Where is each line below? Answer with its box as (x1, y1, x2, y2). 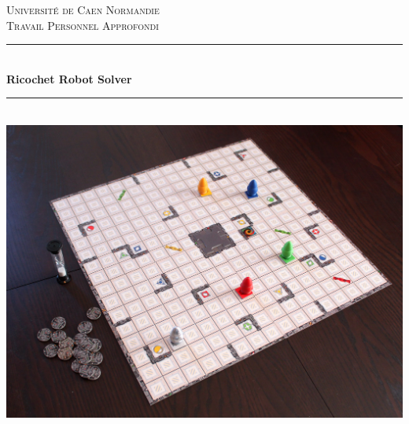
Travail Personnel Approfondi (6, 17, 159, 33)
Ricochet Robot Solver (6, 70, 132, 87)
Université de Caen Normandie (6, 2, 160, 17)
